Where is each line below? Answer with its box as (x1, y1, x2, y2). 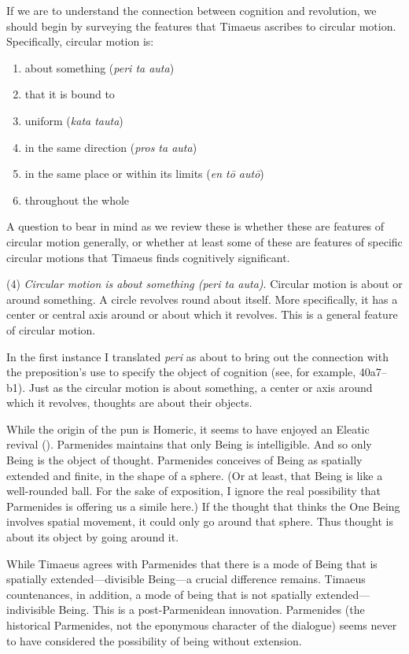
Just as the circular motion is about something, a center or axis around (28, 379, 373, 395)
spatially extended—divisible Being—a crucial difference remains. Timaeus (6, 571, 366, 587)
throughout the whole (24, 191, 130, 208)
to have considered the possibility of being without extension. (6, 632, 302, 648)
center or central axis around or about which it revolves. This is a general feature (6, 306, 398, 323)
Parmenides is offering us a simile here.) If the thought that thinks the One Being (6, 497, 400, 514)
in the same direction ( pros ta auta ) (24, 139, 197, 155)
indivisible (6, 601, 55, 618)
